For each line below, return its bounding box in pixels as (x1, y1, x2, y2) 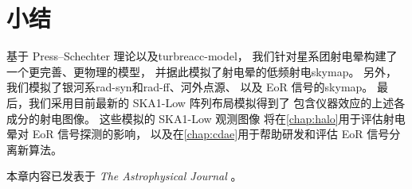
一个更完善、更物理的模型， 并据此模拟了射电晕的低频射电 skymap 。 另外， (6, 63, 398, 79)
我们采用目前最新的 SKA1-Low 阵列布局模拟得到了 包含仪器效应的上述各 (28, 94, 406, 110)
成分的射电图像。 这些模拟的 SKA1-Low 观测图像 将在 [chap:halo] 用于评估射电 (6, 110, 406, 126)
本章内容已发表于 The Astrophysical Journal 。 (6, 168, 242, 184)
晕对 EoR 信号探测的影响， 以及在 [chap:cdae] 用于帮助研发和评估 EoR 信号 (6, 125, 390, 142)
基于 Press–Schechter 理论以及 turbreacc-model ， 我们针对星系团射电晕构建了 (6, 48, 398, 64)
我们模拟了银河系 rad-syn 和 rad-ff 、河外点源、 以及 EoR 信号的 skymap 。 (6, 79, 374, 95)
